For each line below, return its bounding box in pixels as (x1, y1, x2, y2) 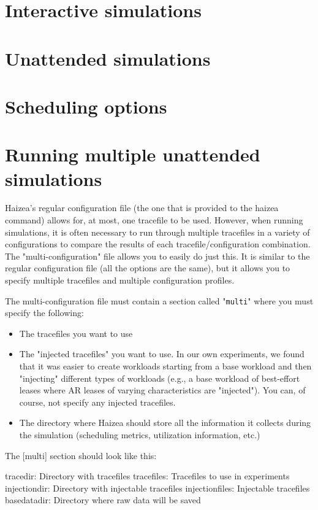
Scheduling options (5, 93, 167, 118)
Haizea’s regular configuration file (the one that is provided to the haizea (5, 201, 279, 214)
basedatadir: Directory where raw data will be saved (5, 493, 201, 506)
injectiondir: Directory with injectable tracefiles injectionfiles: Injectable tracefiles (5, 481, 310, 494)
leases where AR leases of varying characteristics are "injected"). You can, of (19, 384, 306, 396)
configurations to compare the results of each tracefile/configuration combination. (5, 238, 311, 250)
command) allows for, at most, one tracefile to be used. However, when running (5, 214, 303, 226)
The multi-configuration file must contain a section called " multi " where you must (5, 294, 314, 307)
